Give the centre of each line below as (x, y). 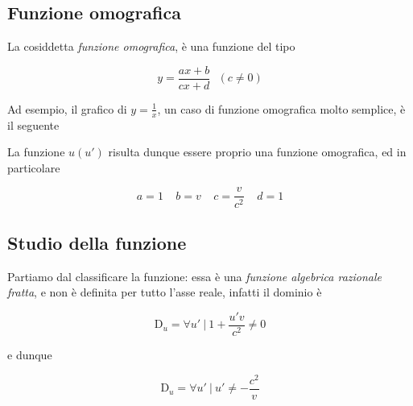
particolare (34, 167)
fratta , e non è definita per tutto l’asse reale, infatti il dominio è (165, 292)
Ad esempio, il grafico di (67, 108)
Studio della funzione (97, 242)
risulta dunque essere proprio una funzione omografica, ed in (257, 152)
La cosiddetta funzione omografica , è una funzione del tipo (151, 46)
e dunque (30, 354)
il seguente (33, 124)
